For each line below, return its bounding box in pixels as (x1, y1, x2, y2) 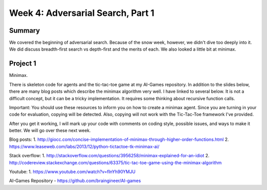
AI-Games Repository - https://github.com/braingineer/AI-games (9, 178, 141, 184)
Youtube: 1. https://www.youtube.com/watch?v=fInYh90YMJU (9, 169, 136, 175)
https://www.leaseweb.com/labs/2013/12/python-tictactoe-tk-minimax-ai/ (9, 143, 160, 149)
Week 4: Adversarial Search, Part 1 (9, 7, 155, 18)
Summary (9, 26, 40, 35)
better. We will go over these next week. (9, 127, 91, 133)
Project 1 (9, 60, 37, 68)
